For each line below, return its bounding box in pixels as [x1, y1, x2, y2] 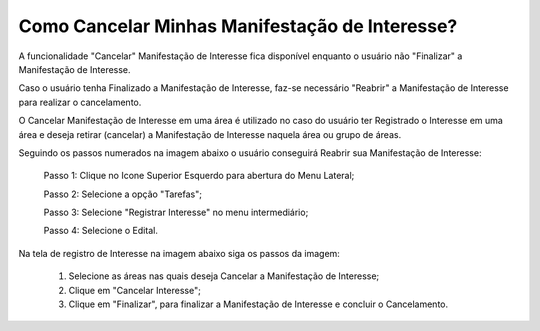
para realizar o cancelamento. [18, 96, 142, 108]
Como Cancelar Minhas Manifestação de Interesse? [18, 15, 458, 37]
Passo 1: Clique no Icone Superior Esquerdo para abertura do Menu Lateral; [43, 170, 355, 182]
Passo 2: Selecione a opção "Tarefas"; [43, 188, 202, 200]
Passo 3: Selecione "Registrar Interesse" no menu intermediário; [43, 206, 309, 219]
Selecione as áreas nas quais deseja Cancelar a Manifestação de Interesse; [68, 270, 380, 282]
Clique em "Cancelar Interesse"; [68, 284, 202, 296]
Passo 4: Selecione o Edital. [43, 225, 159, 237]
